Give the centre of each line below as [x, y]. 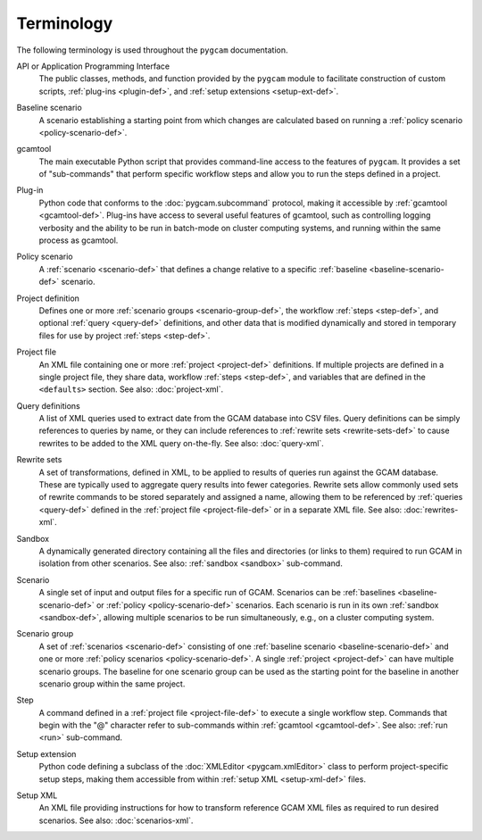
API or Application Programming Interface [93, 66]
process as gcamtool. [79, 240]
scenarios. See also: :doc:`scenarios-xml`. [116, 820]
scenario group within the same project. [112, 684]
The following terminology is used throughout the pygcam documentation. [153, 50]
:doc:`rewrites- [431, 510]
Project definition [48, 298]
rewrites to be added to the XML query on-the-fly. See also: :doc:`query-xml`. [182, 443]
